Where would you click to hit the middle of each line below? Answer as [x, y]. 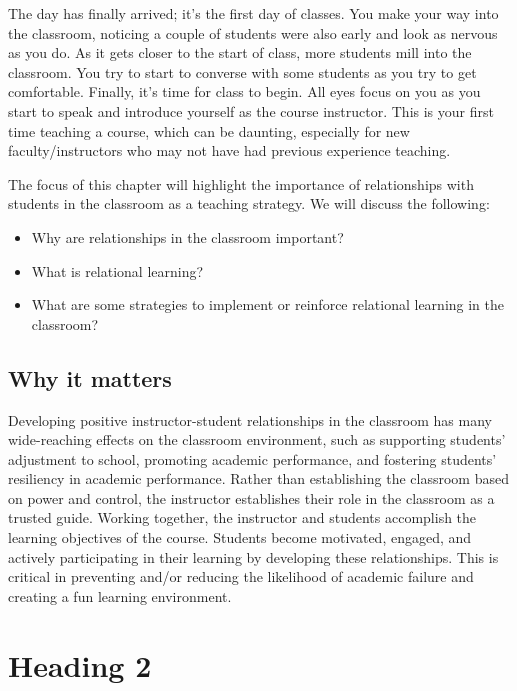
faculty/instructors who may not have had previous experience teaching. [229, 150]
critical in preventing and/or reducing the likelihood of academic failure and [241, 576]
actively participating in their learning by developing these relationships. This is [253, 556]
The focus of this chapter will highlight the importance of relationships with [241, 183]
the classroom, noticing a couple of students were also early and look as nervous [253, 32]
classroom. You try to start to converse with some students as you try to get [242, 71]
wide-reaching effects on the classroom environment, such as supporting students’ [257, 439]
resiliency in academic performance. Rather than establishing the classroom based [258, 478]
